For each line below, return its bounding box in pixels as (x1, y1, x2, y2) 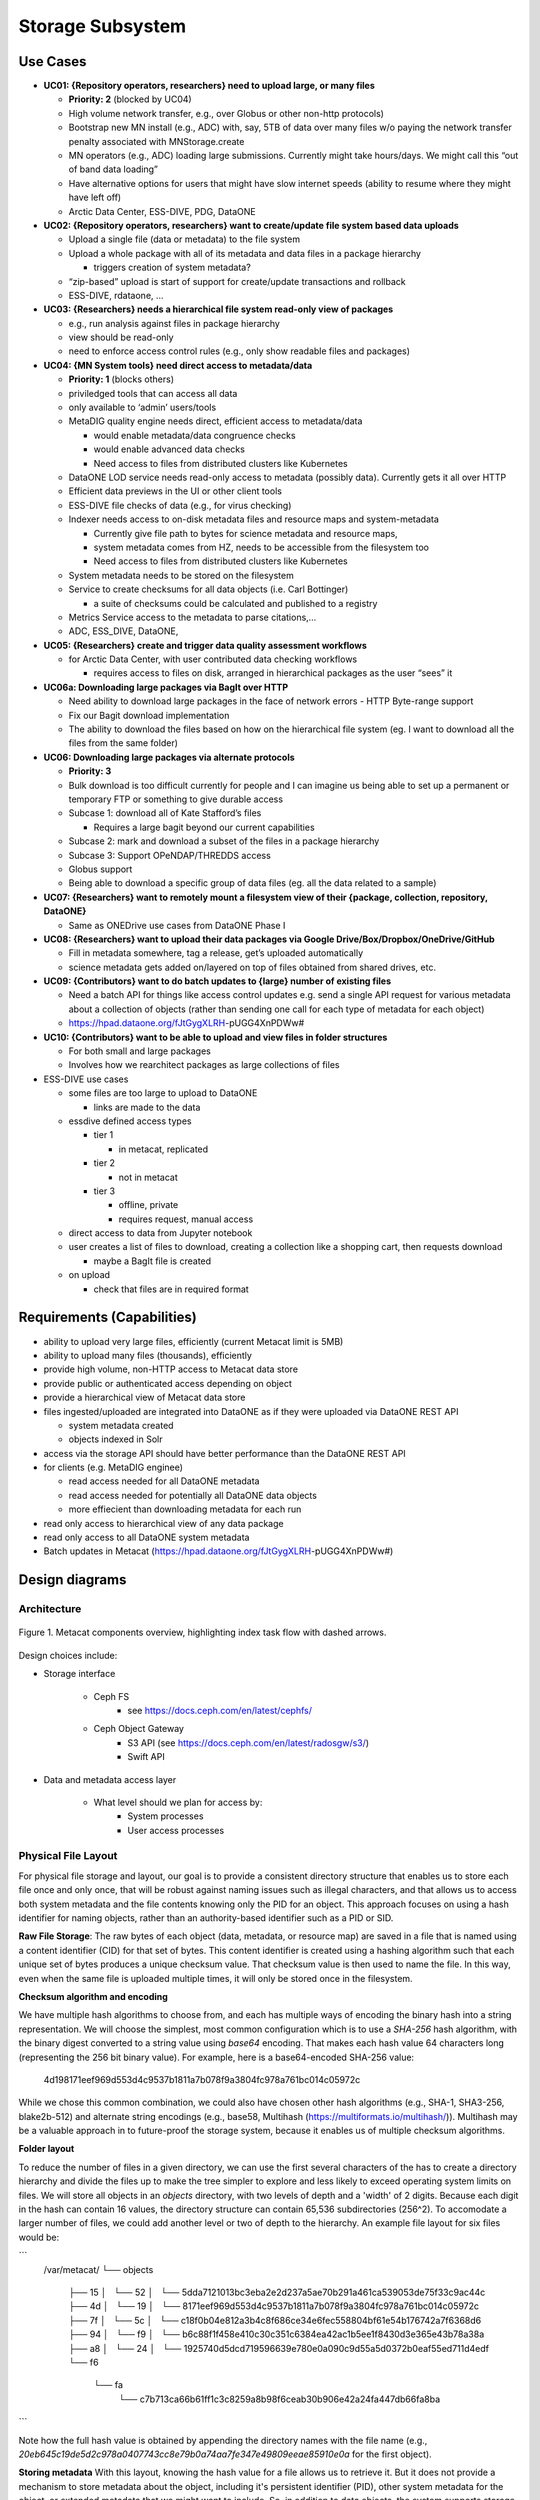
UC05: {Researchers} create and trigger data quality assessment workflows (43, 639, 367, 651)
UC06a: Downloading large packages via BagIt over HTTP (43, 681, 289, 693)
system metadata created (68, 1419, 174, 1431)
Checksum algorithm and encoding (18, 1990, 169, 2002)
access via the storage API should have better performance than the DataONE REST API (43, 1447, 407, 1459)
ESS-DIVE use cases (43, 1073, 129, 1085)
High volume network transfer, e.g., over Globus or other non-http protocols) (68, 107, 385, 119)
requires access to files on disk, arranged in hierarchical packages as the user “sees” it (93, 667, 453, 679)
